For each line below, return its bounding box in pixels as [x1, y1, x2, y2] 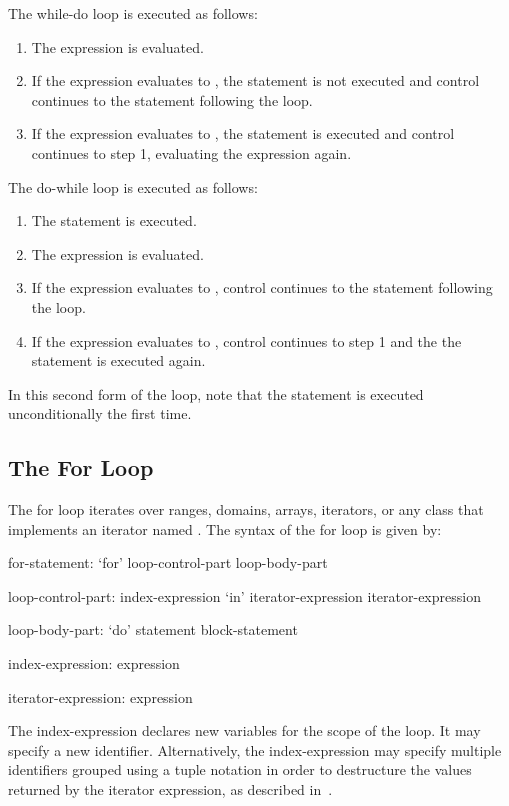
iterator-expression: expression [8, 686, 193, 707]
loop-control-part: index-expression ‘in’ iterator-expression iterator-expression [8, 585, 481, 606]
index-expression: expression [8, 653, 180, 674]
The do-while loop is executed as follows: [8, 176, 258, 197]
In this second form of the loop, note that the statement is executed [8, 383, 424, 404]
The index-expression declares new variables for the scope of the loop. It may [8, 720, 481, 741]
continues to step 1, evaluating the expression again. [31, 142, 352, 163]
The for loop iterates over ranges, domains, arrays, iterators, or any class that [8, 499, 484, 520]
